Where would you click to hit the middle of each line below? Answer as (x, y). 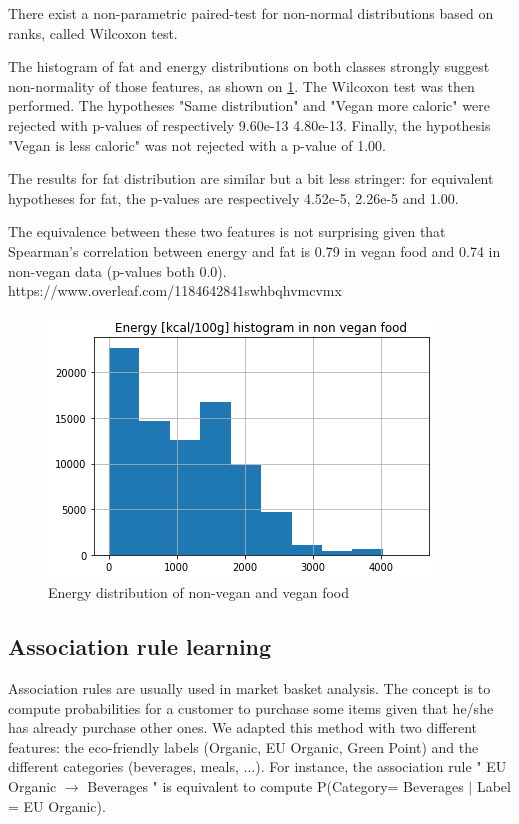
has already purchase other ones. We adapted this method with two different (243, 727)
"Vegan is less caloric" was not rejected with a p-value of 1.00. (197, 144)
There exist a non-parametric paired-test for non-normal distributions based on (251, 13)
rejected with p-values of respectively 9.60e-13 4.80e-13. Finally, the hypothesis (249, 124)
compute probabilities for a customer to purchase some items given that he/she (251, 707)
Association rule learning (140, 646)
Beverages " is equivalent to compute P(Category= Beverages (275, 786)
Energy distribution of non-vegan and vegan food (199, 592)
